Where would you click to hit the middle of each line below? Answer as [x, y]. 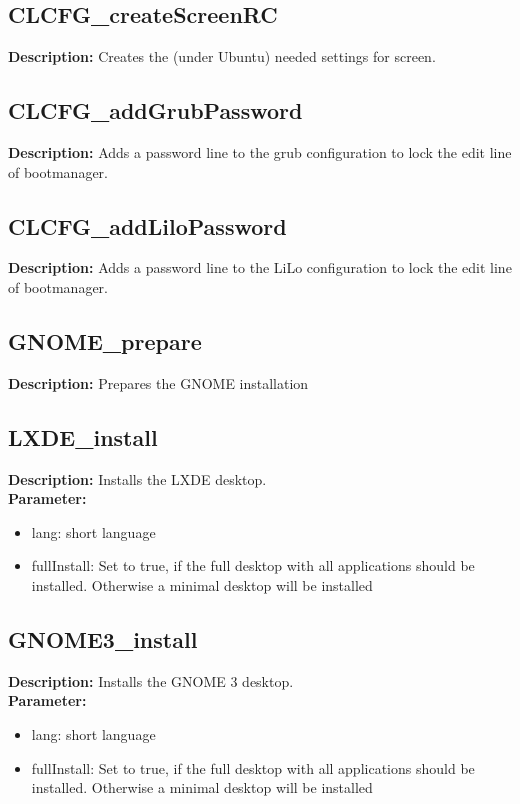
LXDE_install [83, 436]
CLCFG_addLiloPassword [147, 225]
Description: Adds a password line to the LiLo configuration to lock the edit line [260, 267]
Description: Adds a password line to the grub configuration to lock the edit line [260, 152]
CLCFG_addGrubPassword [155, 110]
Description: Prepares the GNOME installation [158, 382]
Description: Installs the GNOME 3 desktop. [151, 680]
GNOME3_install [103, 638]
